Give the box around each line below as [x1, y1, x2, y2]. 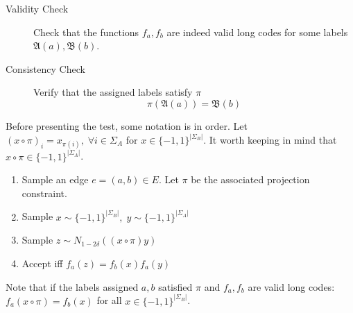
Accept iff [21, 256, 63, 271]
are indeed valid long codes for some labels [166, 24, 348, 39]
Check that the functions [33, 24, 139, 39]
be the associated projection [191, 172, 310, 187]
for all [96, 293, 122, 307]
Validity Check [6, 1, 69, 15]
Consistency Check [6, 61, 85, 76]
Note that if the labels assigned [6, 279, 139, 294]
